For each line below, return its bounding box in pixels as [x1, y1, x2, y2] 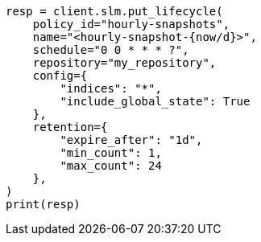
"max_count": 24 [60, 159, 162, 172]
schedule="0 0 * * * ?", [32, 43, 189, 56]
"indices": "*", [60, 82, 162, 95]
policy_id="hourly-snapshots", [32, 18, 230, 31]
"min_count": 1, [60, 146, 162, 159]
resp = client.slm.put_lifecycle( [6, 5, 223, 18]
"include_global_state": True [60, 95, 251, 108]
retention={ [32, 121, 108, 133]
